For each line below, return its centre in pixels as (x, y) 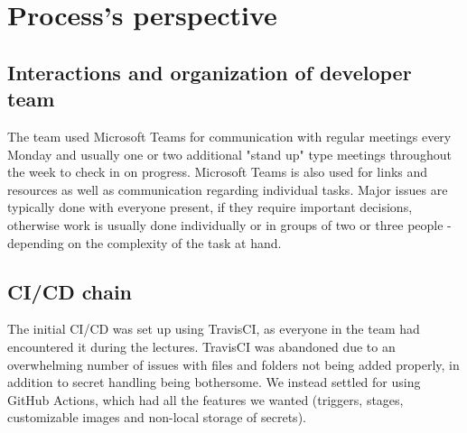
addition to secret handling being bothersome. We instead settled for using (214, 382)
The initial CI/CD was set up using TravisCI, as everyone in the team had (214, 329)
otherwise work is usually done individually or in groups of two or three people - (229, 224)
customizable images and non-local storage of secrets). (157, 417)
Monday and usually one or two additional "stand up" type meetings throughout (229, 154)
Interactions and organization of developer (210, 72)
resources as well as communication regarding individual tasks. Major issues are (228, 189)
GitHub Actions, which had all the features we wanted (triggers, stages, (205, 399)
